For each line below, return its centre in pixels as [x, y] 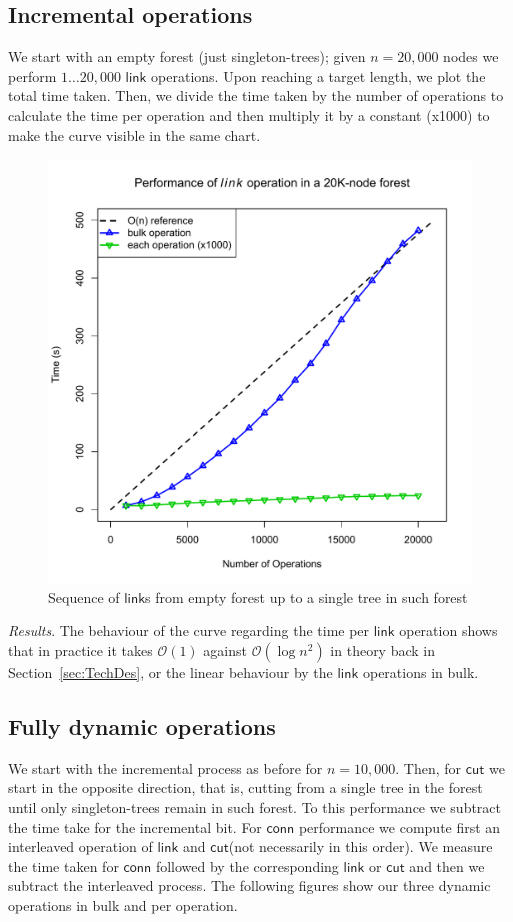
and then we [447, 865]
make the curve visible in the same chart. [134, 134]
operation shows [448, 630]
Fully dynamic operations [142, 725]
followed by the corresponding [247, 865]
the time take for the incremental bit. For [135, 826]
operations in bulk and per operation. [123, 904]
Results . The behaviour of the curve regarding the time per [189, 630]
